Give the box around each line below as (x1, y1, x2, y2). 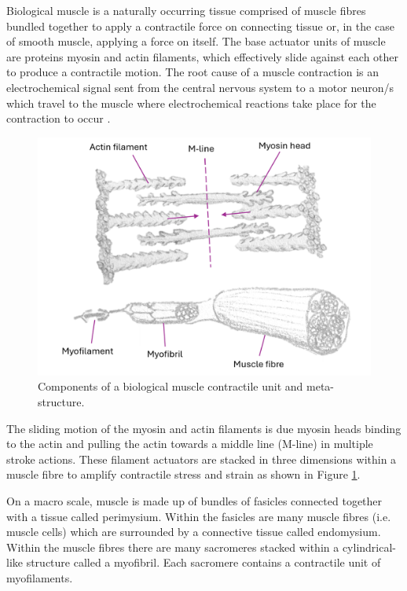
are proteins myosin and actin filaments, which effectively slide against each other (6, 48, 399, 64)
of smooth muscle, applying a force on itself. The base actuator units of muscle (6, 33, 386, 50)
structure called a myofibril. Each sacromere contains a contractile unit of (26, 554, 381, 571)
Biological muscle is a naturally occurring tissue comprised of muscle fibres (6, 2, 366, 18)
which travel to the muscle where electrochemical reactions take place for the (6, 94, 376, 111)
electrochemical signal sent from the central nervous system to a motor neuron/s (6, 79, 394, 95)
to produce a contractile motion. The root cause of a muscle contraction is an (6, 64, 379, 80)
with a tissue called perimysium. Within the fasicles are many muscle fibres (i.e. (6, 508, 391, 524)
